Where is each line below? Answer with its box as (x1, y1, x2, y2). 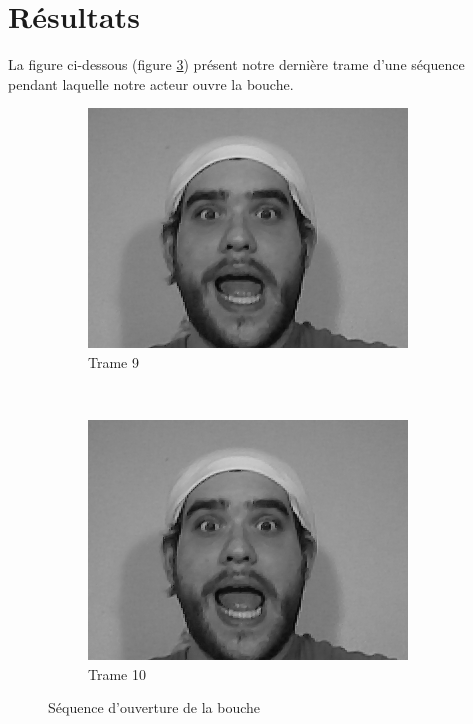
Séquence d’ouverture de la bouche (48, 697, 261, 718)
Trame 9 (88, 351, 139, 372)
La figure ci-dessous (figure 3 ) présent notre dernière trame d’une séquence (8, 54, 465, 75)
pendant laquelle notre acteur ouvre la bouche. (8, 73, 294, 94)
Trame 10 (88, 663, 146, 684)
